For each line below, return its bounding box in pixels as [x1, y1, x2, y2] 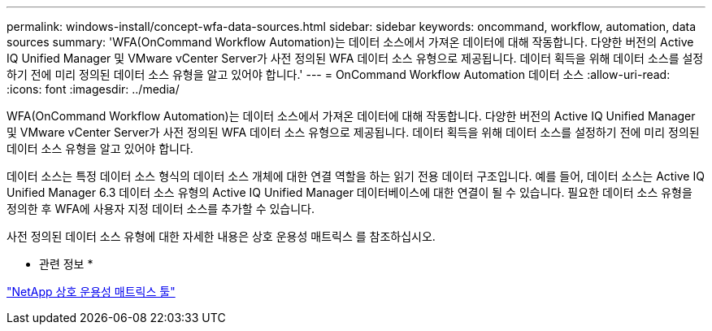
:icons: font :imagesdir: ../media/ [7, 82, 180, 96]
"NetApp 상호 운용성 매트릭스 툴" [7, 285, 176, 298]
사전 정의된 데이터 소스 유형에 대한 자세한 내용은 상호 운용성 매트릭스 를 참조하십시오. [7, 229, 436, 243]
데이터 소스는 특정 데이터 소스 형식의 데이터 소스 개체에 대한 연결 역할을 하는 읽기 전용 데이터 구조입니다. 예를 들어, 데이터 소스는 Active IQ [7, 169, 705, 183]
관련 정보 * [39, 257, 93, 271]
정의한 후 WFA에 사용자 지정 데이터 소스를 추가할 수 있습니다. [7, 202, 315, 216]
